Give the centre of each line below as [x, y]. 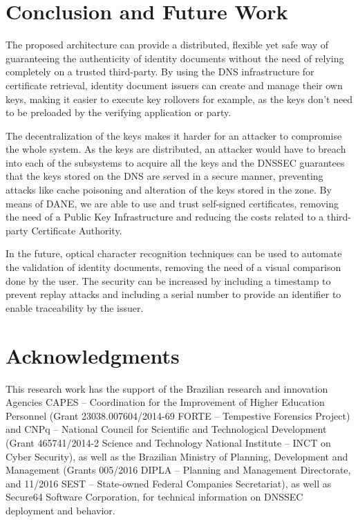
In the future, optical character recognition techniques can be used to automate [174, 253]
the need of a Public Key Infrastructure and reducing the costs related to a [165, 217]
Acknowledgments [93, 355]
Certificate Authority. [77, 230]
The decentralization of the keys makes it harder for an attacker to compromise [174, 135]
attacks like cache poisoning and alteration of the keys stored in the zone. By [169, 190]
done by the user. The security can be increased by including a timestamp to [168, 280]
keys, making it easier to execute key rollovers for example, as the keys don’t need [179, 99]
